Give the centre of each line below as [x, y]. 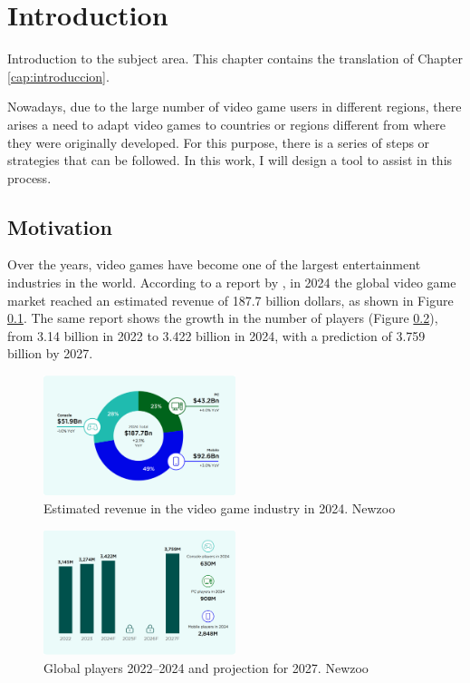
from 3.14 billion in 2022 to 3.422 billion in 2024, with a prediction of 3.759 [216, 335]
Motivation [60, 226]
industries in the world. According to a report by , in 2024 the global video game [232, 283]
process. [29, 177]
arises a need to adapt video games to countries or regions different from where [226, 124]
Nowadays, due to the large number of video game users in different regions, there [235, 107]
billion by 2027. [50, 353]
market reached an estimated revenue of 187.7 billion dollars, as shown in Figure [230, 300]
